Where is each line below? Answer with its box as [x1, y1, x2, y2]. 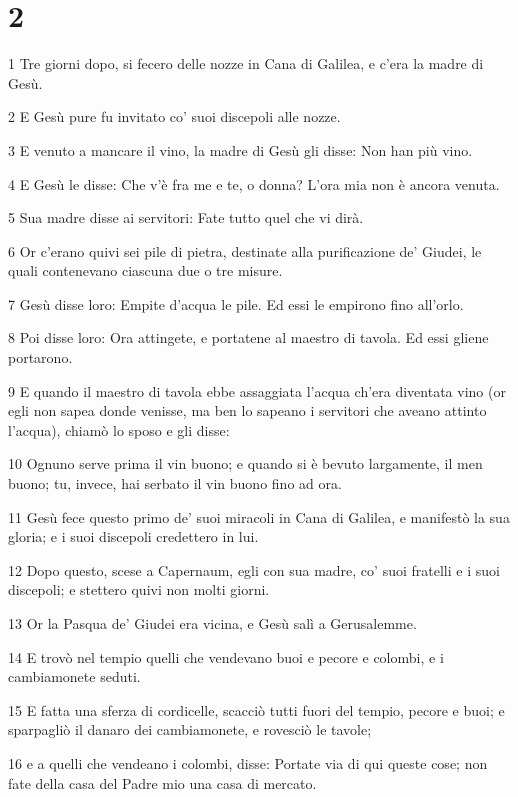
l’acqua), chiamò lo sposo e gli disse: [8, 419, 230, 440]
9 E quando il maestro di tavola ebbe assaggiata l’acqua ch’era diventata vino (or [8, 380, 506, 401]
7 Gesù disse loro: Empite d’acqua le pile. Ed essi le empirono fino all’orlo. [8, 293, 464, 314]
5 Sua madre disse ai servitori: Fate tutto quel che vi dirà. [8, 207, 364, 228]
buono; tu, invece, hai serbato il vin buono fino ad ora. [8, 473, 342, 494]
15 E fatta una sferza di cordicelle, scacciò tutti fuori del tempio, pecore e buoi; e [8, 699, 505, 720]
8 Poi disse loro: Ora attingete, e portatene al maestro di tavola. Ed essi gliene [8, 327, 489, 348]
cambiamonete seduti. [8, 666, 141, 687]
